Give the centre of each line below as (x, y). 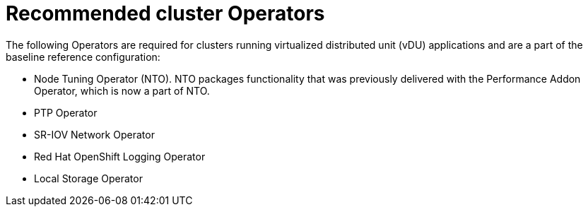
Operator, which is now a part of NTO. (122, 90)
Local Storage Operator (88, 178)
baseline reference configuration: (83, 57)
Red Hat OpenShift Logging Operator (120, 156)
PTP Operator (66, 112)
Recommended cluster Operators (165, 13)
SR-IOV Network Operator (94, 134)
